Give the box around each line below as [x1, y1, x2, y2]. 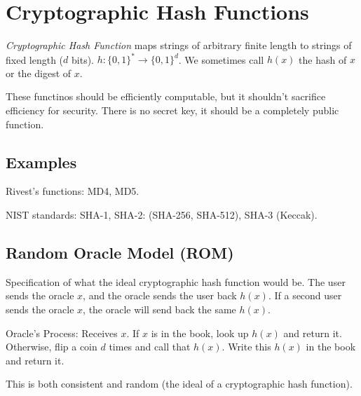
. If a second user [268, 288, 342, 303]
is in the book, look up [151, 325, 249, 340]
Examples [6, 151, 77, 172]
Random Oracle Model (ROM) [6, 241, 234, 263]
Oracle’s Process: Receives [6, 325, 118, 340]
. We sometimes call [178, 52, 264, 67]
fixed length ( [6, 52, 64, 67]
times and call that [109, 339, 191, 354]
